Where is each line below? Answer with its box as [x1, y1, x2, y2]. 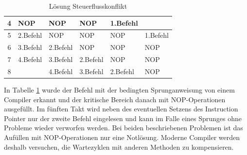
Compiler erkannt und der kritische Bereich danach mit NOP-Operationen [4, 94, 226, 104]
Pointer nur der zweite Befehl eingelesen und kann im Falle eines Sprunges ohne [4, 113, 242, 123]
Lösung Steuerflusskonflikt [49, 1, 127, 11]
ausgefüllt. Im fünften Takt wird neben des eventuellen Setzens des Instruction [4, 104, 238, 114]
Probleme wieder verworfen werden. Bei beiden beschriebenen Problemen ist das [4, 123, 243, 133]
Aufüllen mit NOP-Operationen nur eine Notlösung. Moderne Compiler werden [4, 132, 240, 142]
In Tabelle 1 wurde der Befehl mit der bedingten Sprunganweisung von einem [4, 85, 235, 95]
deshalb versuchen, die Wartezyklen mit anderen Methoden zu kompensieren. [4, 141, 234, 152]
